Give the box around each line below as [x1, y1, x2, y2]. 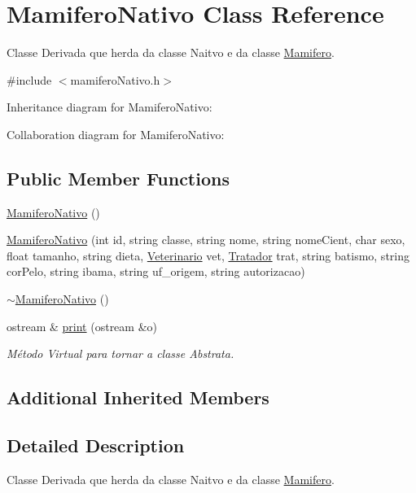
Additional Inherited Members [7, 385, 269, 410]
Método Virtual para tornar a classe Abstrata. [7, 345, 234, 362]
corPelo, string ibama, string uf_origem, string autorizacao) [7, 263, 305, 280]
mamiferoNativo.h [70, 71, 160, 88]
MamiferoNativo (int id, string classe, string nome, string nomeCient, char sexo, [7, 231, 405, 248]
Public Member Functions [7, 165, 230, 190]
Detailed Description [7, 433, 185, 458]
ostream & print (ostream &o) [7, 317, 157, 334]
